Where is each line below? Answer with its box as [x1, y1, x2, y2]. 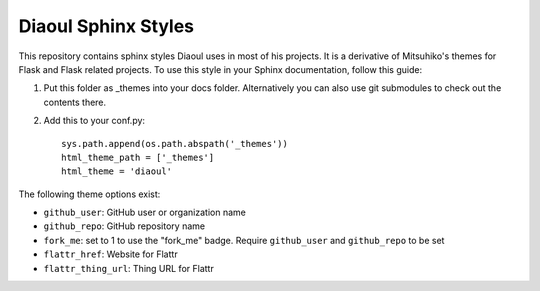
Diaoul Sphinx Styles [18, 15, 195, 37]
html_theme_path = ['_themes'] [61, 151, 215, 163]
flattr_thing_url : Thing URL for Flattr [43, 262, 214, 274]
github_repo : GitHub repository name [43, 220, 205, 232]
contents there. [43, 96, 107, 108]
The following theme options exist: [18, 188, 161, 200]
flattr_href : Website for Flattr [43, 248, 179, 260]
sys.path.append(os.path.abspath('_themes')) [61, 138, 289, 149]
